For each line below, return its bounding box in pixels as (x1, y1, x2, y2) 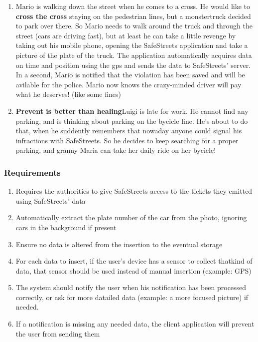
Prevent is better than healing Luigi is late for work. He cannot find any (15, 105, 249, 116)
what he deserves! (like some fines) (15, 89, 121, 99)
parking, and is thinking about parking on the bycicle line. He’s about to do (15, 115, 248, 126)
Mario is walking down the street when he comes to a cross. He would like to (15, 1, 250, 11)
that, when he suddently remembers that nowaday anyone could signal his (15, 125, 242, 136)
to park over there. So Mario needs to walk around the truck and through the (15, 20, 253, 31)
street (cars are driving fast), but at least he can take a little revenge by (15, 30, 236, 40)
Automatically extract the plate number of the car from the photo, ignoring (15, 212, 247, 223)
